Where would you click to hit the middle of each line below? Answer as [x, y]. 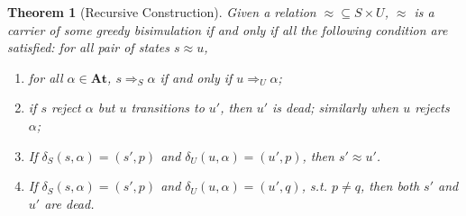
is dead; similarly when [336, 108]
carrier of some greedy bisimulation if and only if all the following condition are [228, 29]
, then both [390, 186]
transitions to [168, 108]
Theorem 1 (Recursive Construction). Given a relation [162, 12]
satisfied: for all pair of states [89, 47]
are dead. [69, 203]
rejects [432, 108]
